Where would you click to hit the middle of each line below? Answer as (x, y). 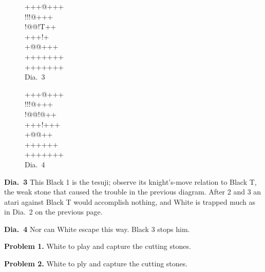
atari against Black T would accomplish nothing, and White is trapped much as (130, 201)
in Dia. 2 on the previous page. (53, 212)
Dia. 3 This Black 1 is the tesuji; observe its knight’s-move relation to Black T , (130, 181)
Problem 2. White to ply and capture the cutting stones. (96, 264)
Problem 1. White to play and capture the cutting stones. (98, 246)
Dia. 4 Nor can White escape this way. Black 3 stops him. (97, 229)
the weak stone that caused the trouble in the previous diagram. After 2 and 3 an (133, 192)
